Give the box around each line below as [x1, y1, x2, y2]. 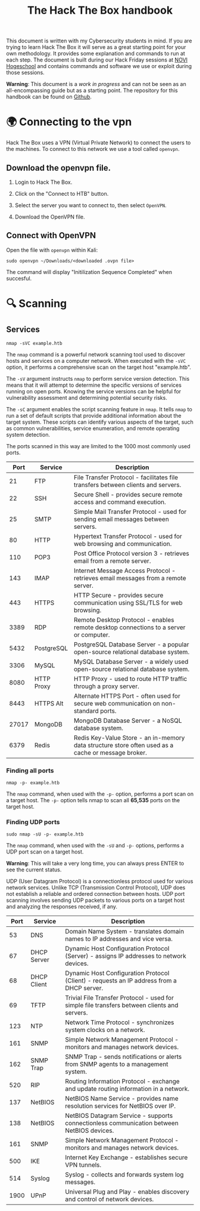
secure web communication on [73, 699, 160, 707]
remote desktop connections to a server [73, 623, 186, 631]
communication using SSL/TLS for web [73, 598, 183, 606]
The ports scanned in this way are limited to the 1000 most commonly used [6, 442, 190, 449]
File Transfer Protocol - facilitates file [73, 473, 179, 481]
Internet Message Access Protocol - [73, 566, 176, 575]
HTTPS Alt [34, 699, 64, 707]
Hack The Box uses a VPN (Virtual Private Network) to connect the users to [6, 139, 191, 146]
